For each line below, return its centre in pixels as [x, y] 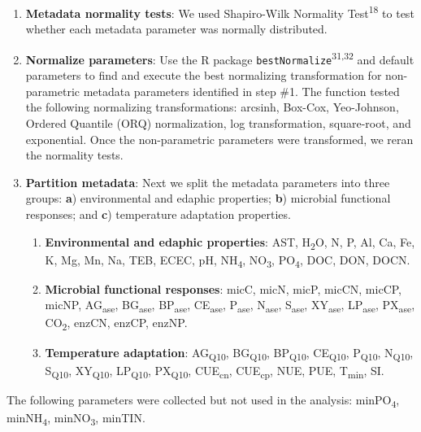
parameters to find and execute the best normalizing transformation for [204, 75]
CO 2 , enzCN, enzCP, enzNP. [116, 324]
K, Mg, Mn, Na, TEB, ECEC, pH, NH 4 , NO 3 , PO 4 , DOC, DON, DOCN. [228, 260]
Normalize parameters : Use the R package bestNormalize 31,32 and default [220, 58]
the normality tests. [74, 155]
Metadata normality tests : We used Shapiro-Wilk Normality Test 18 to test [220, 12]
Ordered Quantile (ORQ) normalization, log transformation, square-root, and [218, 122]
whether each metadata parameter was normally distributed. [176, 29]
